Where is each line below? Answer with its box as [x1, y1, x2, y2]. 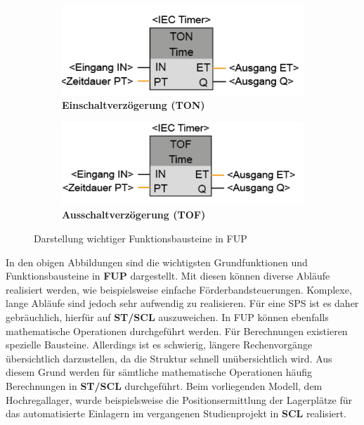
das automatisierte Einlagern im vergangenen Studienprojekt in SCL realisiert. [6, 406, 346, 421]
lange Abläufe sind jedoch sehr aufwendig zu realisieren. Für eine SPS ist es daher [6, 296, 359, 310]
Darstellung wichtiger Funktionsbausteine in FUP [34, 231, 247, 246]
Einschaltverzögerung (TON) [62, 98, 205, 112]
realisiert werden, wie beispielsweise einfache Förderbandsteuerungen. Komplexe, [6, 282, 352, 296]
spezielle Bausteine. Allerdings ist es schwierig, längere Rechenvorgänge [6, 337, 313, 352]
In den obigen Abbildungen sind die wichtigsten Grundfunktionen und [6, 254, 308, 269]
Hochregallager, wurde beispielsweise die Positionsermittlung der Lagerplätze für [6, 392, 352, 407]
